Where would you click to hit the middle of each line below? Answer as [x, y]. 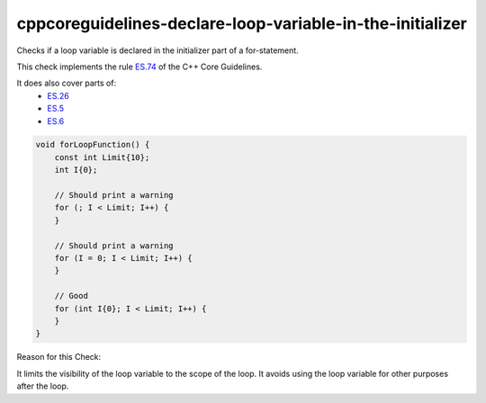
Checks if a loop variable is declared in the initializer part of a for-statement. [157, 50]
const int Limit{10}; [102, 157]
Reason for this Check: [59, 357]
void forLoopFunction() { [93, 145]
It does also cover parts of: [67, 83]
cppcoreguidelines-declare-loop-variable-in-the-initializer [242, 23]
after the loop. [43, 386]
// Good [72, 296]
